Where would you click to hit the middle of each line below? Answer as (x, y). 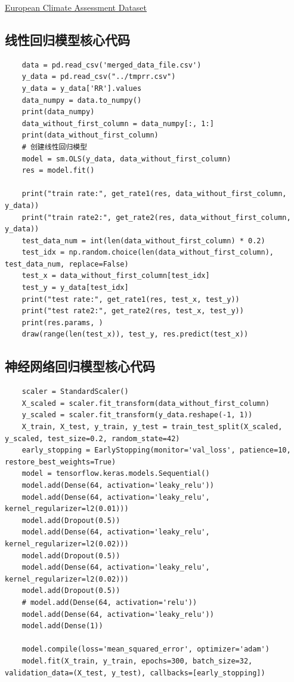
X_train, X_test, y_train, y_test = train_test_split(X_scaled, (152, 427)
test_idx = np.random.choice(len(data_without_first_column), (148, 253)
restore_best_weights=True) (61, 462)
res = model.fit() (58, 171)
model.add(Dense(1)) (62, 626)
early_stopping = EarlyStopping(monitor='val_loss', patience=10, (156, 450)
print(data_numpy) (58, 112)
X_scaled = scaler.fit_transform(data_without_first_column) (146, 403)
